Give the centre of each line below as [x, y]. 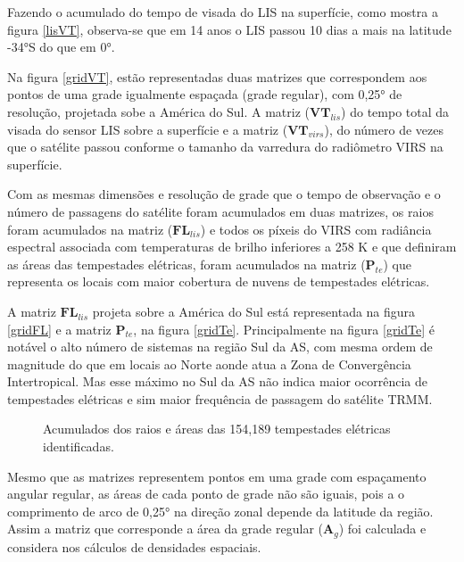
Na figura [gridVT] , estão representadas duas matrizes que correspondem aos [217, 76]
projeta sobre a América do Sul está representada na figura [254, 311]
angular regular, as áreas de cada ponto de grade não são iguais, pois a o [206, 494]
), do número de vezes [384, 129]
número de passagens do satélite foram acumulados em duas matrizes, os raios [220, 211]
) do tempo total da [395, 111]
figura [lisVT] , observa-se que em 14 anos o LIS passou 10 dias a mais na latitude [229, 29]
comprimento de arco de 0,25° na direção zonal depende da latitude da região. [220, 511]
